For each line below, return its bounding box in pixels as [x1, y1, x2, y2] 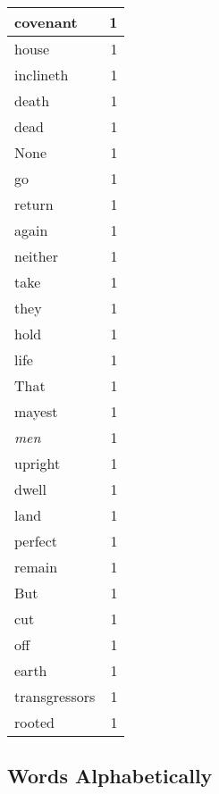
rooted [14, 712, 55, 732]
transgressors [14, 686, 96, 706]
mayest [14, 401, 58, 422]
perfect [14, 531, 58, 551]
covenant [14, 12, 78, 32]
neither [14, 246, 58, 266]
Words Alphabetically [7, 762, 213, 790]
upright [14, 453, 61, 473]
